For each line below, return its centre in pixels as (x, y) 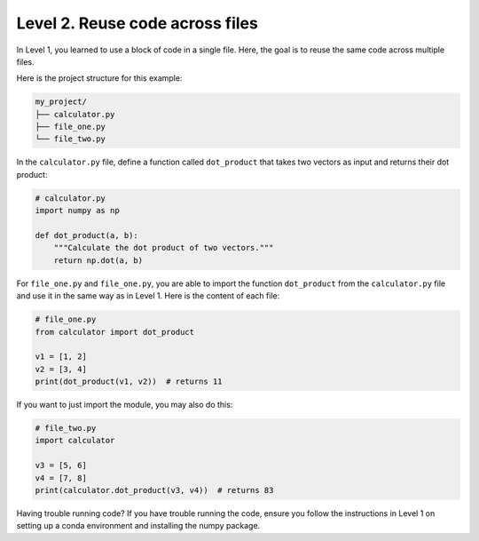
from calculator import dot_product (115, 332)
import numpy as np (77, 211)
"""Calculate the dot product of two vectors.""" (164, 248)
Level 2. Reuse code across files (137, 23)
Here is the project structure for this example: (99, 78)
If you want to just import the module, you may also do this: (125, 405)
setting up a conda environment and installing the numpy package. (138, 526)
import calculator (75, 441)
